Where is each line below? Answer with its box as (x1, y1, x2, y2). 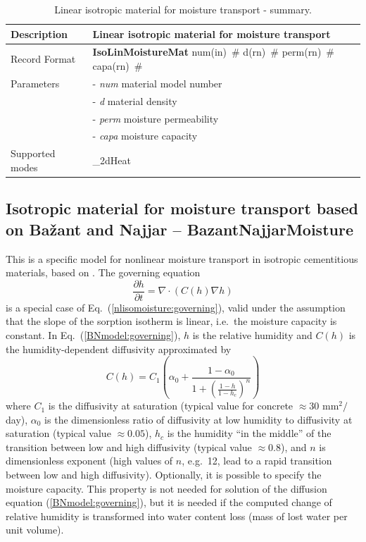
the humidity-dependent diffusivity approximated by (6, 341, 232, 356)
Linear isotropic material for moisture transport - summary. (54, 2, 312, 16)
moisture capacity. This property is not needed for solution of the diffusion (6, 481, 327, 495)
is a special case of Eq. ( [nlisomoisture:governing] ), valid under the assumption (6, 300, 346, 314)
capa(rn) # (92, 58, 143, 73)
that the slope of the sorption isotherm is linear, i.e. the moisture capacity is (6, 314, 337, 328)
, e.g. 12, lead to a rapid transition (182, 453, 332, 468)
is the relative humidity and (192, 327, 313, 342)
